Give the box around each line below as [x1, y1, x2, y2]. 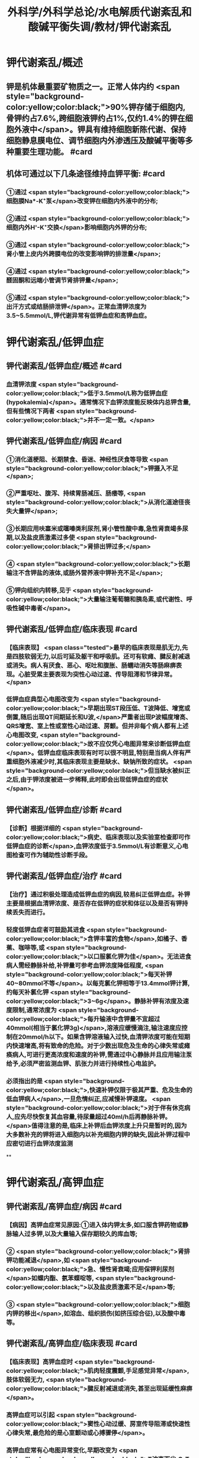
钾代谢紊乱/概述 [6, 56, 83, 70]
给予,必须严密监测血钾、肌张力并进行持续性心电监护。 [6, 1059, 160, 1068]
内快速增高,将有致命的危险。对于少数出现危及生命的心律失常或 [6, 1042, 184, 1050]
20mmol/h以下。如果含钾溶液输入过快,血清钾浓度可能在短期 [18, 1033, 191, 1041]
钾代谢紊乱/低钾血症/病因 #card [6, 436, 122, 446]
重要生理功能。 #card [14, 146, 93, 156]
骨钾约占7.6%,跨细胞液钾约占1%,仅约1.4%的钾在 [6, 113, 185, 123]
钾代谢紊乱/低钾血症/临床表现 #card [6, 624, 137, 634]
